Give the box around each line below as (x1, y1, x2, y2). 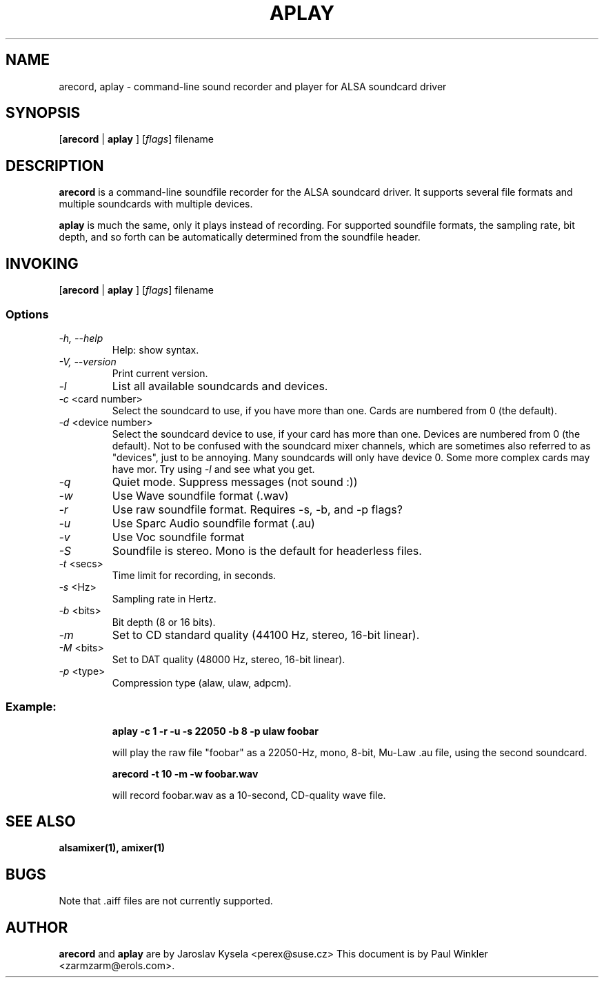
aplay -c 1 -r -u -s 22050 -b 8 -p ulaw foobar (112, 724, 319, 737)
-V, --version (59, 355, 117, 367)
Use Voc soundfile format (112, 529, 245, 544)
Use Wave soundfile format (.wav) (112, 488, 289, 503)
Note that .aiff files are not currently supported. (59, 895, 273, 907)
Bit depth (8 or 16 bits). (112, 616, 216, 628)
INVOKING (6, 254, 79, 272)
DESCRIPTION (6, 156, 104, 174)
